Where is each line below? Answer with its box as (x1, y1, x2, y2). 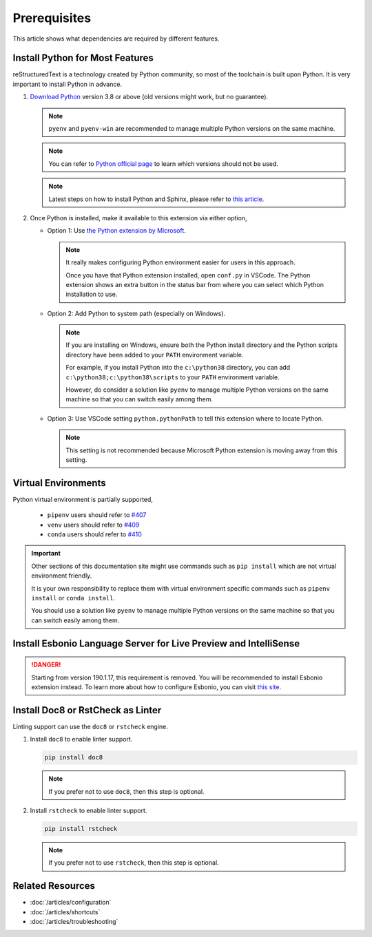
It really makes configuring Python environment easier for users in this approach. (65, 258, 296, 266)
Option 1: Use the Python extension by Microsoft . (47, 227, 186, 235)
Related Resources (12, 880, 96, 892)
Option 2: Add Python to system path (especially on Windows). (47, 309, 226, 317)
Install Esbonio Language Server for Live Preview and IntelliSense (12, 638, 300, 649)
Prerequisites (12, 10, 92, 25)
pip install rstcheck (44, 825, 118, 833)
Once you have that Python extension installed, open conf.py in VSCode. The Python (65, 271, 311, 279)
